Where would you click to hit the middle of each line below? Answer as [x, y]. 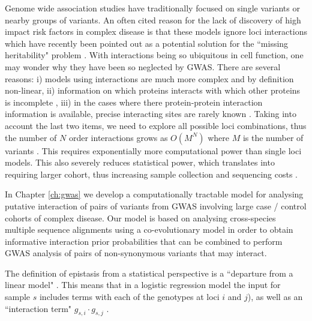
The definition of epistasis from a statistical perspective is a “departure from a [149, 273]
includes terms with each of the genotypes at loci [129, 297]
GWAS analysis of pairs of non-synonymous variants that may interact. [136, 253]
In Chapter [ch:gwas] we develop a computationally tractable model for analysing [154, 194]
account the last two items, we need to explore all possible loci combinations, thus [156, 125]
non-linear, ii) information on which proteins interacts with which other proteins [153, 90]
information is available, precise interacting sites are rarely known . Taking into [151, 114]
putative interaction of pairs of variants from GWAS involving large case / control [156, 205]
